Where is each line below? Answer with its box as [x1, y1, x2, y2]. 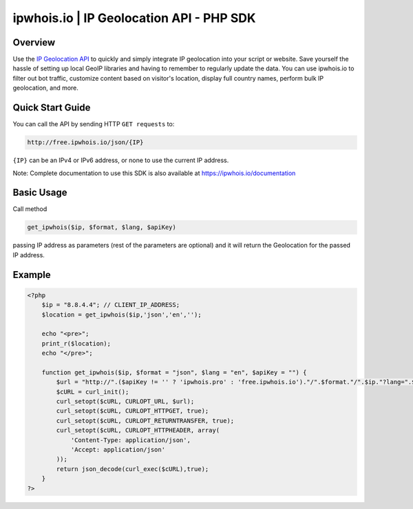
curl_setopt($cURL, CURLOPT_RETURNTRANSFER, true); [56, 417, 235, 424]
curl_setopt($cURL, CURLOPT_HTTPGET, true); [56, 407, 209, 415]
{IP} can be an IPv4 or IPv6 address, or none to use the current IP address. [12, 156, 229, 165]
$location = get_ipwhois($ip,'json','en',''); [41, 310, 202, 319]
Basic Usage [12, 187, 67, 199]
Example [12, 269, 51, 281]
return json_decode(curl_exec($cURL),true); [56, 465, 209, 472]
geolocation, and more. [12, 83, 79, 92]
